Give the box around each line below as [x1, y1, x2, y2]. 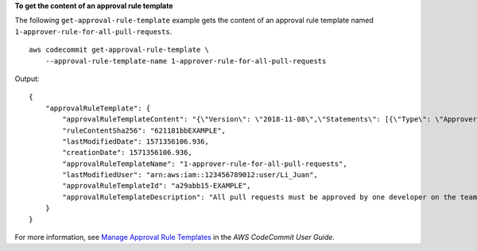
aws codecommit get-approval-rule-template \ [29, 45, 210, 55]
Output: [14, 74, 40, 83]
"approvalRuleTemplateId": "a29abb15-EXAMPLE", [62, 181, 251, 191]
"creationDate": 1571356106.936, [62, 148, 192, 157]
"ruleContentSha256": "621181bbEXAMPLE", [62, 125, 227, 135]
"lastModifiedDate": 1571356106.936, [62, 137, 210, 146]
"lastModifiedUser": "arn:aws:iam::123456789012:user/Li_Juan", [62, 171, 318, 180]
